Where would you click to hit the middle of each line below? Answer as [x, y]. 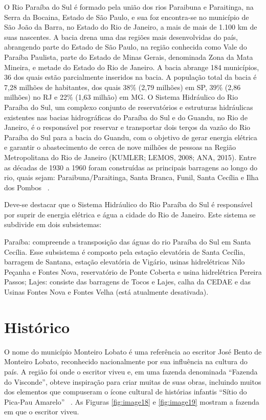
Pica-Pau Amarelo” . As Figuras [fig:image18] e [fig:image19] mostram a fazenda [132, 401]
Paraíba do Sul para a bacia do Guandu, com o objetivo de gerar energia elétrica [131, 137]
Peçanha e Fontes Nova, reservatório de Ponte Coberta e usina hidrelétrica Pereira [133, 271]
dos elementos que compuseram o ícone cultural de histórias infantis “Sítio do [126, 392]
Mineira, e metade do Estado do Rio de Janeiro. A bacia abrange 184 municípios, [132, 67]
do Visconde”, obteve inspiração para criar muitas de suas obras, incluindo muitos [133, 381]
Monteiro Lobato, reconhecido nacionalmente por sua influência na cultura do [126, 361]
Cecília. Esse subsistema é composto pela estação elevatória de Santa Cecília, [125, 251]
